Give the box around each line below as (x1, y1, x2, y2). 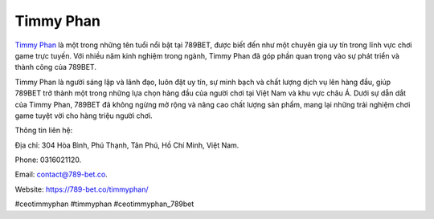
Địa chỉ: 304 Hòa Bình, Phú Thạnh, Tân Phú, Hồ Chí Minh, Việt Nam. (14, 140, 240, 150)
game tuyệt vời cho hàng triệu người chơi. (14, 111, 153, 120)
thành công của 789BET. (14, 63, 96, 72)
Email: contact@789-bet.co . (14, 169, 108, 180)
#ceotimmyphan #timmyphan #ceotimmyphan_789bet (14, 199, 194, 209)
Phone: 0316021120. (14, 155, 82, 164)
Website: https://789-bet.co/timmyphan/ (14, 185, 149, 194)
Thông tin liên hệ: (14, 125, 73, 136)
